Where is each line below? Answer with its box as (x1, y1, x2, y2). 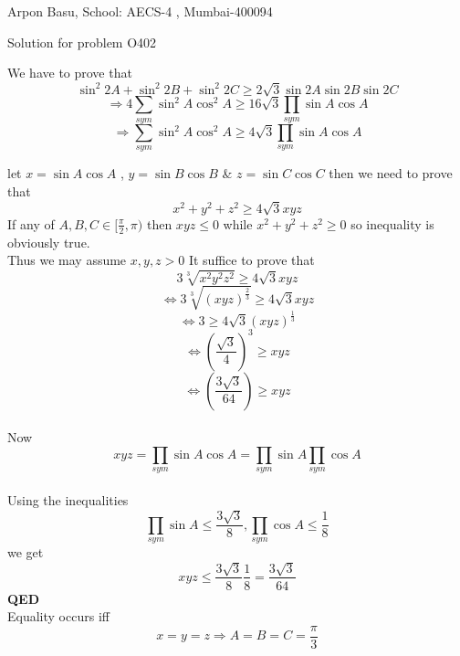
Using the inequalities (7, 490, 129, 509)
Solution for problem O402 (7, 32, 157, 51)
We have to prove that (7, 63, 132, 82)
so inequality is (350, 214, 434, 233)
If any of (7, 214, 55, 233)
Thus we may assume (7, 250, 127, 270)
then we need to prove (329, 164, 453, 183)
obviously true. (7, 232, 90, 251)
